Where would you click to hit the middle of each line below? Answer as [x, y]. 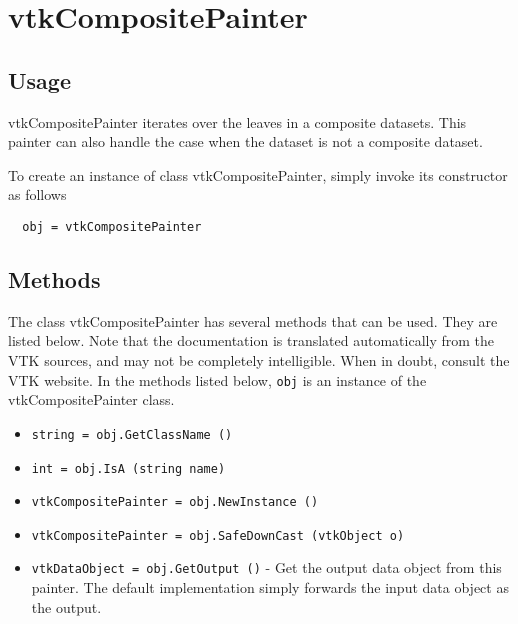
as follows [37, 194]
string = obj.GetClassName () [132, 434]
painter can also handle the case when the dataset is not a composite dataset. [245, 141]
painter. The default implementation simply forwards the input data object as [270, 587]
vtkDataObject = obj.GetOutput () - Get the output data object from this [266, 567]
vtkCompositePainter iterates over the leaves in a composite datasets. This [237, 121]
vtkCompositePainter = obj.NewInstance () [175, 502]
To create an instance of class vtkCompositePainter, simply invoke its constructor [258, 174]
